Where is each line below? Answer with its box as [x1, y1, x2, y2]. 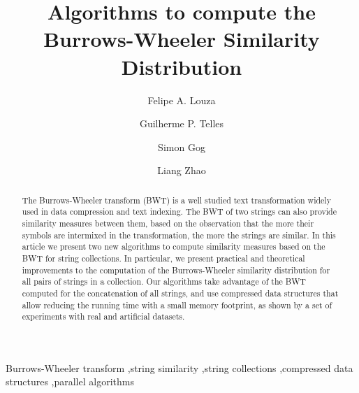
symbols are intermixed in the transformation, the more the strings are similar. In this [22, 229, 336, 241]
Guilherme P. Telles [139, 116, 224, 131]
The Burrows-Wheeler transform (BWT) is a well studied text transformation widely [22, 194, 331, 206]
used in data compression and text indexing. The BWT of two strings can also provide [22, 206, 337, 217]
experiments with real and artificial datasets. [22, 310, 185, 322]
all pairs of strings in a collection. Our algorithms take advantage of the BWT [22, 276, 306, 287]
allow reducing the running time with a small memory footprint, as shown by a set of [22, 299, 332, 310]
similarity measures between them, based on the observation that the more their [22, 217, 314, 229]
